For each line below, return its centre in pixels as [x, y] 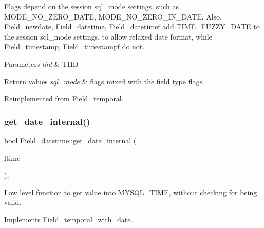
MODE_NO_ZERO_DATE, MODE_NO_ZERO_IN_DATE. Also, [113, 16]
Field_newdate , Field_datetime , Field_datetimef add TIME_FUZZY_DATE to [132, 26]
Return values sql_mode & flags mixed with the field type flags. [104, 81]
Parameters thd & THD [41, 63]
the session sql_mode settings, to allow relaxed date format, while [108, 36]
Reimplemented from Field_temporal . [64, 98]
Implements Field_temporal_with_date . [69, 219]
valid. [13, 202]
